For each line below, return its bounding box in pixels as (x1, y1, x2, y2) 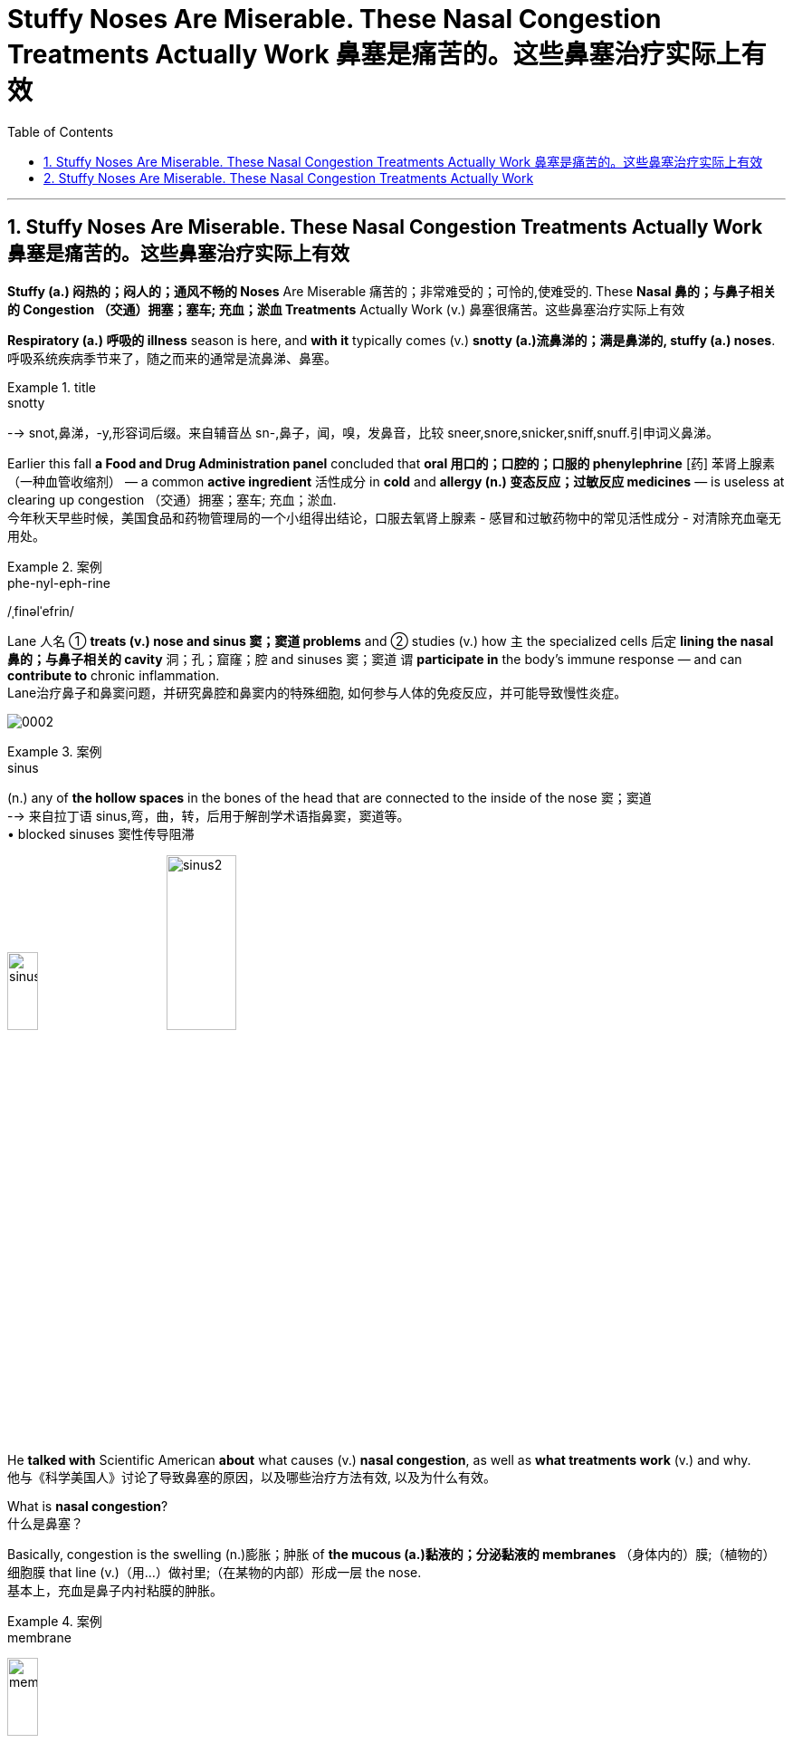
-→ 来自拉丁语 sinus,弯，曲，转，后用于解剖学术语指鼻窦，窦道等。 (7, 807, 410, 823)
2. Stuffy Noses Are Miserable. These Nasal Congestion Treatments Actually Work (43, 169, 534, 186)
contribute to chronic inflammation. (7, 667, 220, 683)
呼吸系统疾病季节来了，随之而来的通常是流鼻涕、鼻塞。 (7, 350, 337, 366)
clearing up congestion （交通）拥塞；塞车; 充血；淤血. (7, 491, 337, 507)
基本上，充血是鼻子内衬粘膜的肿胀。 (7, 1583, 223, 1599)
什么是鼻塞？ (7, 1516, 83, 1532)
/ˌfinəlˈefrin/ (7, 602, 74, 619)
